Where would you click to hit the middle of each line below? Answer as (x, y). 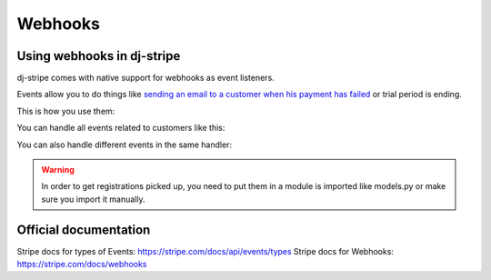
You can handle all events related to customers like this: (121, 128)
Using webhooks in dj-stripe (99, 56)
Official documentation (84, 230)
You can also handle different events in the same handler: (124, 145)
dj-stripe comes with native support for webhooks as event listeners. (145, 78)
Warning (58, 170)
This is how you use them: (66, 111)
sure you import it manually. (93, 199)
